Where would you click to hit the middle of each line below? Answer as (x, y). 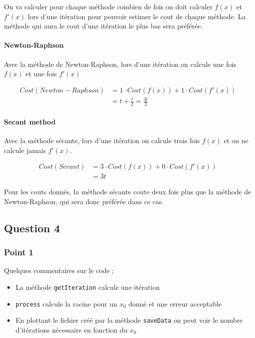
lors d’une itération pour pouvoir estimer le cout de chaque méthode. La (137, 16)
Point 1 (19, 252)
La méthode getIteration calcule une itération (88, 287)
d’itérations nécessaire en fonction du (71, 329)
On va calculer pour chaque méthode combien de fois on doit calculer (108, 6)
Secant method (30, 121)
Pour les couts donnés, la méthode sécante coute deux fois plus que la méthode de (127, 192)
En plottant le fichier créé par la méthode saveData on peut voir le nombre (129, 320)
